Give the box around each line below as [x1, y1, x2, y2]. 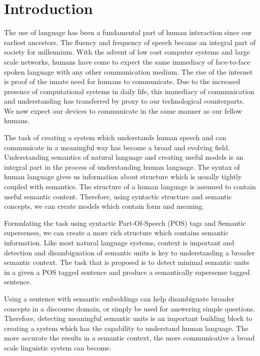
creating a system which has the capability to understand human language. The [4, 322, 248, 333]
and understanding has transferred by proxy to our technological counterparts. [4, 96, 244, 106]
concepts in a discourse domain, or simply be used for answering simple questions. [4, 303, 255, 313]
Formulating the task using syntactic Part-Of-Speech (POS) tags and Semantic [4, 217, 246, 228]
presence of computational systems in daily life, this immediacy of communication [4, 86, 254, 96]
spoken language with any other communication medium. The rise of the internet [4, 66, 253, 77]
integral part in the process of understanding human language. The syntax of [4, 161, 240, 172]
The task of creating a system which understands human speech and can [4, 132, 226, 143]
